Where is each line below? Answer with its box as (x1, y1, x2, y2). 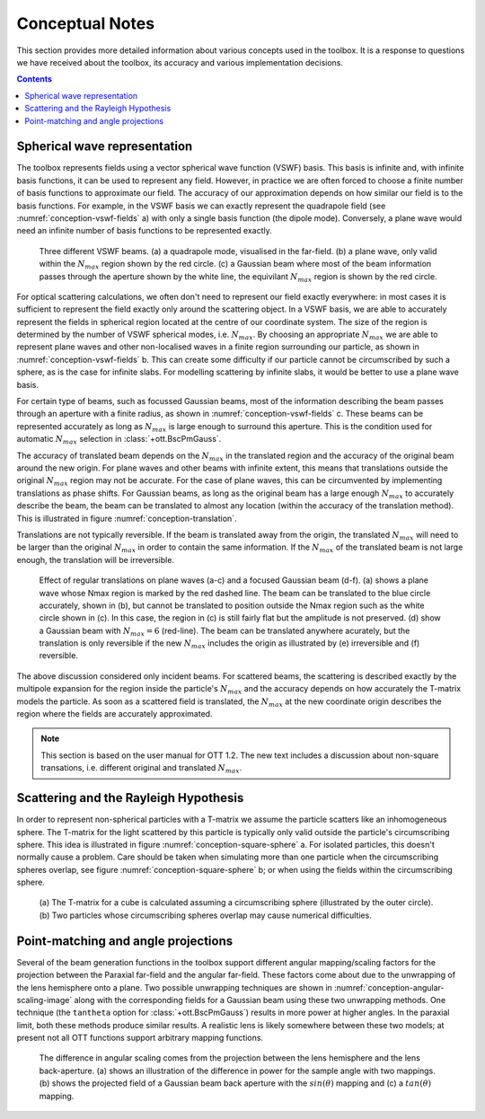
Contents (16, 74, 53, 84)
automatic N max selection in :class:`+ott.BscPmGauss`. (16, 434, 222, 446)
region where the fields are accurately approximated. (16, 709, 213, 719)
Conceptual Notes (16, 13, 155, 33)
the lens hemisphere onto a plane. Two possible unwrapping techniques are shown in (16, 982, 332, 992)
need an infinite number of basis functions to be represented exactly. (16, 225, 273, 236)
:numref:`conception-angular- (333, 982, 445, 992)
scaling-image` (16, 994, 73, 1005)
